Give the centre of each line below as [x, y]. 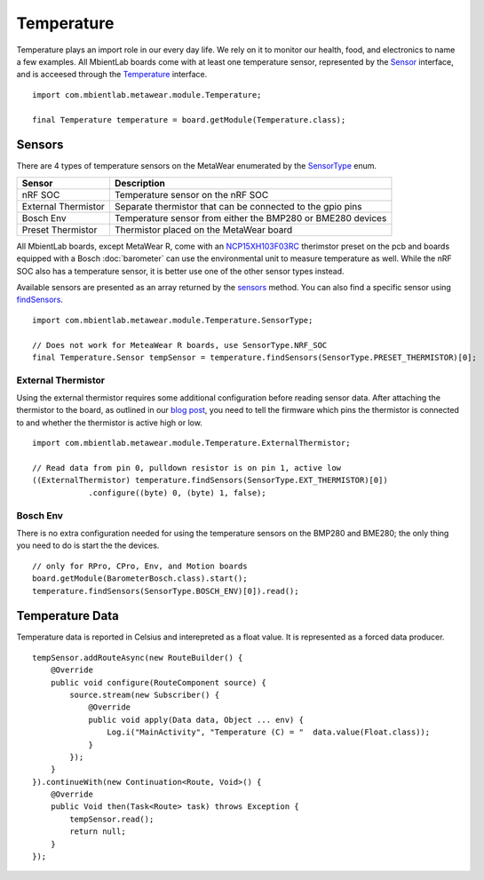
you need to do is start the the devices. [88, 545]
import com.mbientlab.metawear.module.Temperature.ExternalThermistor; [191, 443]
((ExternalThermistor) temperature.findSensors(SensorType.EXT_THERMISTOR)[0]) [210, 480]
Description [140, 183]
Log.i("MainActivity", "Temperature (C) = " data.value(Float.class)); [269, 732]
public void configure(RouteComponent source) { [158, 682]
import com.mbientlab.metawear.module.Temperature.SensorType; [173, 320]
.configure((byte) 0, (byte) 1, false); [177, 492]
